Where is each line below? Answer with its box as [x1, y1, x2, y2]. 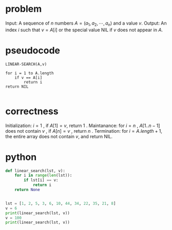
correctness [5, 106, 59, 117]
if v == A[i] [14, 75, 43, 80]
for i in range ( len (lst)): [14, 173, 72, 178]
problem [5, 3, 42, 15]
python [5, 151, 37, 163]
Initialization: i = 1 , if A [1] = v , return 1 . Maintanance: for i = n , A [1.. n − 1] [5, 122, 160, 129]
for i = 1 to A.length [5, 70, 54, 76]
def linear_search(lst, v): [5, 168, 66, 173]
